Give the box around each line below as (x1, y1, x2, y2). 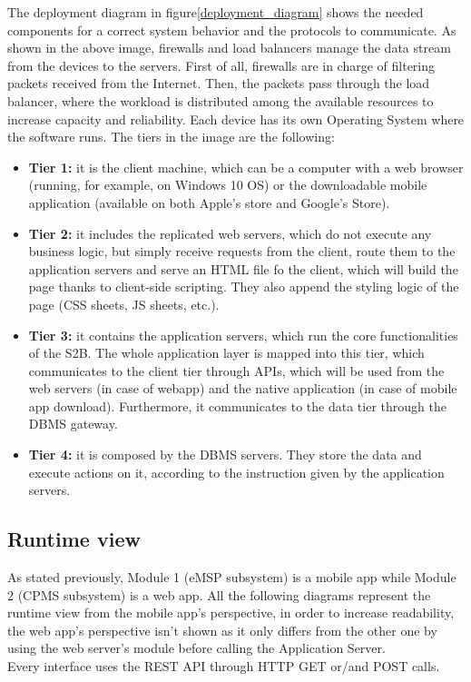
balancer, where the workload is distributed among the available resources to (7, 91, 434, 110)
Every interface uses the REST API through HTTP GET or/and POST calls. (7, 657, 440, 676)
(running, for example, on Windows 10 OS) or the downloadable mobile (28, 175, 427, 194)
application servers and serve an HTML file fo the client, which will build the (28, 259, 458, 278)
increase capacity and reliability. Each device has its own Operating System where (7, 109, 465, 128)
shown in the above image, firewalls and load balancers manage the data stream (7, 38, 451, 57)
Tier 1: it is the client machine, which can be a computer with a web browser (28, 157, 464, 176)
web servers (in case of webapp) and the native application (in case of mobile (28, 379, 457, 398)
